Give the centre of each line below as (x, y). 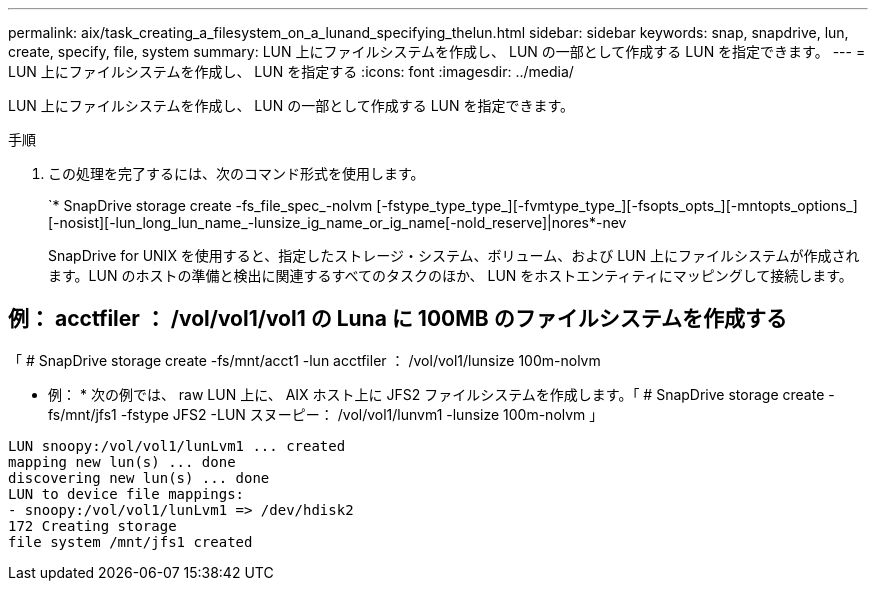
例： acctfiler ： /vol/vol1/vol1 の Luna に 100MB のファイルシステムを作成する (398, 319)
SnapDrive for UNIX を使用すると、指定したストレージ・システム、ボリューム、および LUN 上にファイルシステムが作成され (454, 255)
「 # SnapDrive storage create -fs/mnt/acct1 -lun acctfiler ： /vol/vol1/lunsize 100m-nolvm (304, 360)
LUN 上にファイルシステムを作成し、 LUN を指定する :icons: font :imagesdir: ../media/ (291, 71)
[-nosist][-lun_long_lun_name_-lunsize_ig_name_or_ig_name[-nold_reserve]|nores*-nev (337, 222)
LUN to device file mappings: (126, 493)
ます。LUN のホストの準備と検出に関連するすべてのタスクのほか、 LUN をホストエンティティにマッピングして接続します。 (450, 275)
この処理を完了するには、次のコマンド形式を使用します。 (236, 173)
